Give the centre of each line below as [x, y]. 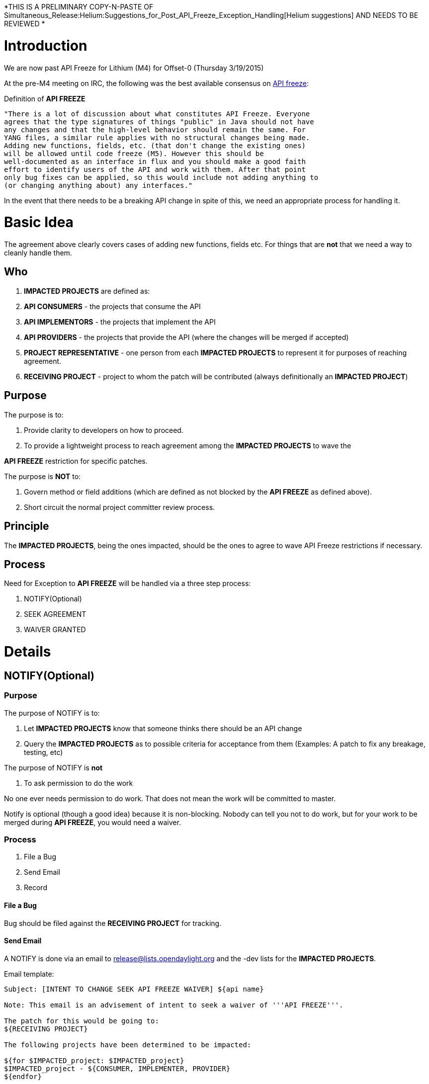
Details [28, 652]
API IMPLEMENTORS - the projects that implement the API [120, 322]
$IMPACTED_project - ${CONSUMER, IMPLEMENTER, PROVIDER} [117, 1068]
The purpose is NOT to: [43, 476]
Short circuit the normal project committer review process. [120, 507]
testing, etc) [43, 752]
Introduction [46, 45]
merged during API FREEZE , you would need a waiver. [92, 822]
